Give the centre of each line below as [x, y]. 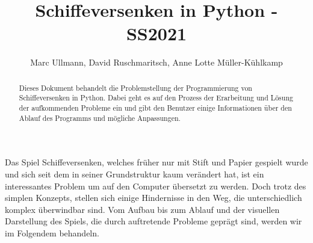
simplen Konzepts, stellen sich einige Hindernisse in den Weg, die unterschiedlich [153, 198]
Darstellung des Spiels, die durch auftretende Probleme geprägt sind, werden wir [153, 221]
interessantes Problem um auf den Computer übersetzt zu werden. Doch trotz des [156, 186]
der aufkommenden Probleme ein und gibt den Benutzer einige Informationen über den [155, 108]
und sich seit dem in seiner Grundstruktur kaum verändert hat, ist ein [135, 174]
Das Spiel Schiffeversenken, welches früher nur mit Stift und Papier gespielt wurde [156, 162]
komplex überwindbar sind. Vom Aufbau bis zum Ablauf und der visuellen [142, 209]
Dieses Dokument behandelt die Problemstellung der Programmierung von [135, 88]
